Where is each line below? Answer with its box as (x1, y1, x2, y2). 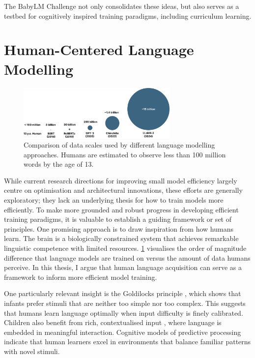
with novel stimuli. (4, 346, 60, 356)
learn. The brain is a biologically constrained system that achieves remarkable (4, 233, 239, 243)
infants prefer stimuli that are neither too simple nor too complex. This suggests (4, 298, 246, 308)
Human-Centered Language (4, 39, 194, 60)
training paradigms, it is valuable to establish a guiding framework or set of (4, 214, 231, 224)
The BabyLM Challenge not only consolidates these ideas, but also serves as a (4, 1, 239, 11)
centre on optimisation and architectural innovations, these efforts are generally (4, 185, 243, 195)
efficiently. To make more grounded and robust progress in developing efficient (4, 204, 239, 214)
